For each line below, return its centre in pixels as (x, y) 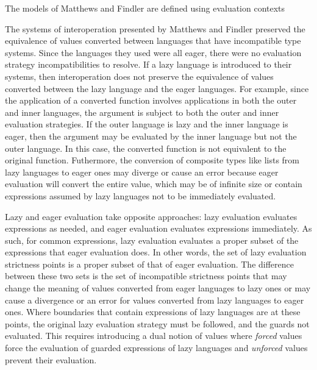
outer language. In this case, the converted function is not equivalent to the (146, 148)
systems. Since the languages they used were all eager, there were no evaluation (153, 52)
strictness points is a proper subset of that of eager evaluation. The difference (149, 264)
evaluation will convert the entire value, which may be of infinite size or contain (154, 184)
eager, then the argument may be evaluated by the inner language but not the (151, 136)
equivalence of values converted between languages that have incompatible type (153, 41)
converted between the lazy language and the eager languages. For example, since (157, 88)
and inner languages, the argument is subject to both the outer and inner (142, 112)
